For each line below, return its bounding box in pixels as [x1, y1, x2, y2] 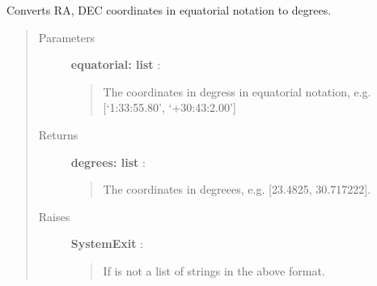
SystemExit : [70, 235, 144, 252]
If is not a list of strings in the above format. [103, 262, 325, 279]
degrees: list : [70, 153, 146, 170]
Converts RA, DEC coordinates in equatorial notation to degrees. [6, 2, 332, 18]
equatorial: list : [70, 56, 161, 73]
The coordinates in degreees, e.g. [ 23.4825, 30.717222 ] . [103, 181, 371, 198]
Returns [38, 126, 78, 143]
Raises [38, 207, 70, 224]
